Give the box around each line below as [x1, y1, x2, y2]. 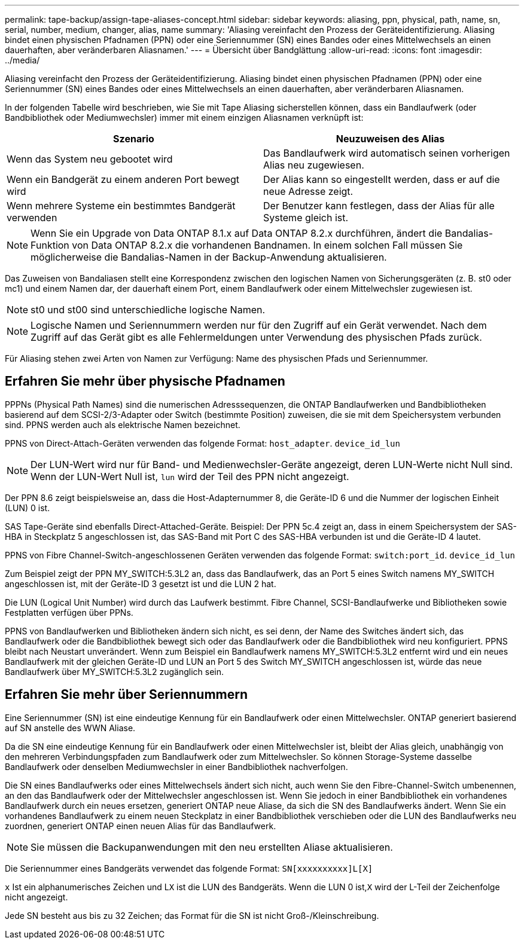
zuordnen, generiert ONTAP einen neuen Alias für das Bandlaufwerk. [5, 820, 276, 831]
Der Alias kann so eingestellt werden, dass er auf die [263, 173, 500, 185]
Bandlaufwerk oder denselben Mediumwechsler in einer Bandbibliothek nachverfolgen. [5, 761, 348, 772]
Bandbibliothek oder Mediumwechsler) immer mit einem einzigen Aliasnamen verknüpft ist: [5, 112, 364, 123]
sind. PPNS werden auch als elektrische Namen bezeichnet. [5, 419, 240, 430]
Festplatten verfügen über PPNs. [5, 607, 133, 618]
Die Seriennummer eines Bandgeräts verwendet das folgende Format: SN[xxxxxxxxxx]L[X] [5, 863, 373, 873]
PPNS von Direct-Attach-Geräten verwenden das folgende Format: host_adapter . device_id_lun [5, 438, 400, 448]
